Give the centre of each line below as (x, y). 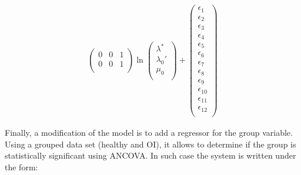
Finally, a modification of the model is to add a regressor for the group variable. (149, 132)
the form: (21, 167)
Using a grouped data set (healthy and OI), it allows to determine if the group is (150, 144)
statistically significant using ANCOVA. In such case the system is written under (150, 155)
